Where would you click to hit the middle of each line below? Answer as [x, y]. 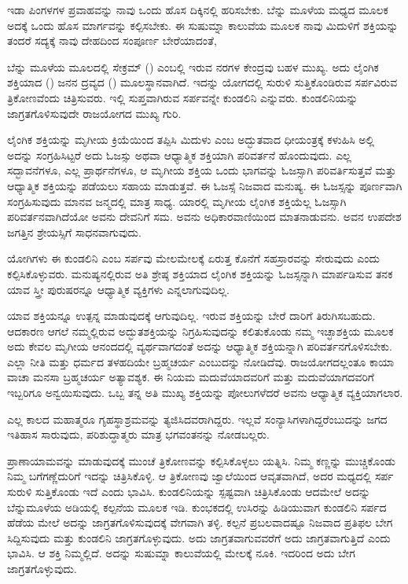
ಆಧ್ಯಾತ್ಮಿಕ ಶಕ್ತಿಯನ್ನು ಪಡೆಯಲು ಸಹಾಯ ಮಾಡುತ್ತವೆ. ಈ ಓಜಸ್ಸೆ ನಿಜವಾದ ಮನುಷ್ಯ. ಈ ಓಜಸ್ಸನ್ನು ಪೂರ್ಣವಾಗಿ [205, 185]
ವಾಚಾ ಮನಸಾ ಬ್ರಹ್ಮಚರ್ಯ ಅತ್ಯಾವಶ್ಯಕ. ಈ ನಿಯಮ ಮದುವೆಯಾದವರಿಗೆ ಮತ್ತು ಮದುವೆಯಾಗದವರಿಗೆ [191, 377]
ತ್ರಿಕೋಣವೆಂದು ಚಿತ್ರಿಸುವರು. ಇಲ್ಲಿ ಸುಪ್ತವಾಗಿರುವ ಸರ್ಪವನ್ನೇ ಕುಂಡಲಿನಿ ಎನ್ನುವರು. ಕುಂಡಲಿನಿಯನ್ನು [183, 97]
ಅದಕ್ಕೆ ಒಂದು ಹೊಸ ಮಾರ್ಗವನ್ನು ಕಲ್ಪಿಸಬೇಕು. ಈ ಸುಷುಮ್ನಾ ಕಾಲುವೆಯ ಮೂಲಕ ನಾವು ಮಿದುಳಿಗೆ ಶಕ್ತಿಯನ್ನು [203, 25]
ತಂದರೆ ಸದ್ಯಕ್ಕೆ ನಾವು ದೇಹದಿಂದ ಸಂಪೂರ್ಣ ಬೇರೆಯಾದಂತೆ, [112, 40]
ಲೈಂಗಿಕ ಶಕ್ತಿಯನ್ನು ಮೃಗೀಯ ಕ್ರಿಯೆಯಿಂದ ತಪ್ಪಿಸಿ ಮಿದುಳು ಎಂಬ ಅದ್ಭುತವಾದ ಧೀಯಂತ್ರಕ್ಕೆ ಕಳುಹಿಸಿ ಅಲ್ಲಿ [191, 140]
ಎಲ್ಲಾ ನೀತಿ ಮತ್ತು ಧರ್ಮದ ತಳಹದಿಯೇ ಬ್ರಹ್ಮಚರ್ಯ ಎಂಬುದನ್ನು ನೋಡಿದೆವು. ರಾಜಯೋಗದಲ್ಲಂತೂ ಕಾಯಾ [201, 361]
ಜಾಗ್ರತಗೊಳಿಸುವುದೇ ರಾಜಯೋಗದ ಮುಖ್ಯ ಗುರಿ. [94, 113]
